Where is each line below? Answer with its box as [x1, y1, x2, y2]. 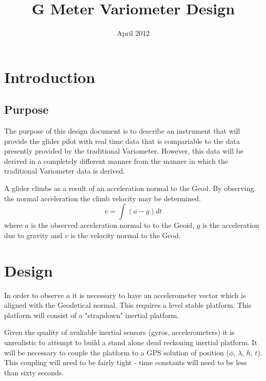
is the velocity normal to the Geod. [70, 229, 181, 240]
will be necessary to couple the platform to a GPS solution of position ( [4, 347, 229, 357]
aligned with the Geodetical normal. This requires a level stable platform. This [4, 300, 252, 310]
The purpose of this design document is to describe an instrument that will [4, 125, 240, 136]
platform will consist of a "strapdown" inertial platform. [4, 309, 179, 320]
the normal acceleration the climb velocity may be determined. [4, 193, 201, 203]
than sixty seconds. [4, 367, 64, 377]
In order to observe [4, 289, 64, 300]
